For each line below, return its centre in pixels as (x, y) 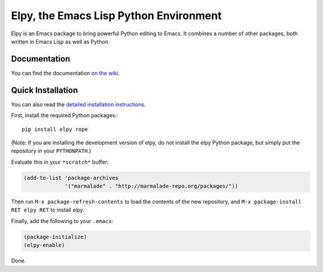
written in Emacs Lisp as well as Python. (60, 41)
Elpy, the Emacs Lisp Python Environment (116, 16)
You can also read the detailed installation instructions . (78, 104)
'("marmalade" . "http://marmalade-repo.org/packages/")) (152, 186)
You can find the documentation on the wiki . (65, 73)
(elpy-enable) (44, 245)
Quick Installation (45, 90)
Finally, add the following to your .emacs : (62, 221)
